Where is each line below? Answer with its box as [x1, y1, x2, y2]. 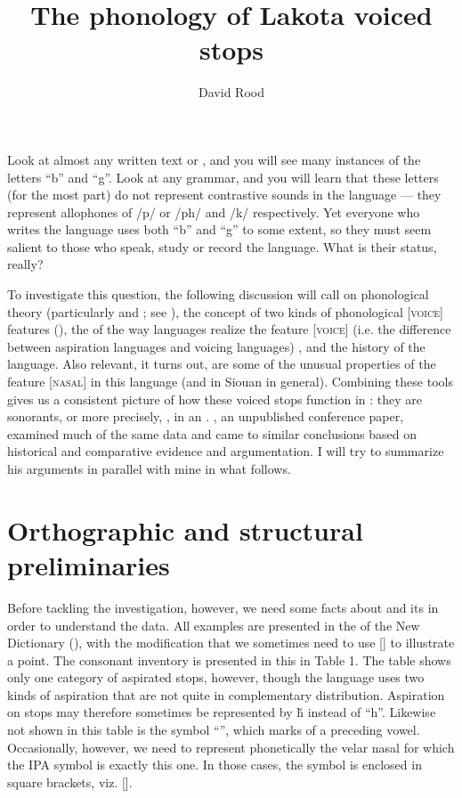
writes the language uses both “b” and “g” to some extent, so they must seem [7, 220, 432, 239]
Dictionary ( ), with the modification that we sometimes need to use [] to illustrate [7, 633, 455, 652]
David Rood [199, 83, 264, 102]
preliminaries [7, 546, 170, 582]
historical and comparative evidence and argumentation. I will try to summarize [7, 442, 444, 460]
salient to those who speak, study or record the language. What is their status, [7, 237, 437, 256]
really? [7, 255, 44, 273]
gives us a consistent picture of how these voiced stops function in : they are [7, 389, 423, 408]
